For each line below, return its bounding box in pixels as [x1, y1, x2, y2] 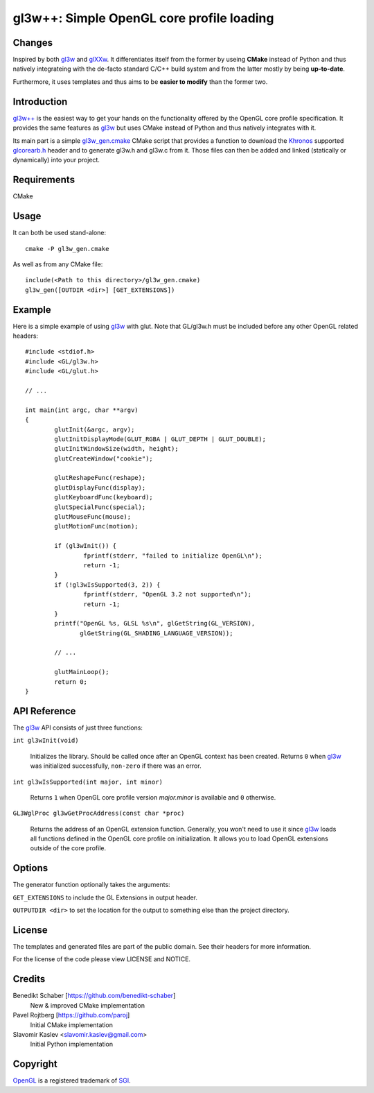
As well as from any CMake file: [12, 260, 103, 268]
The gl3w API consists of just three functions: [12, 723, 143, 732]
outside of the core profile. [30, 844, 107, 852]
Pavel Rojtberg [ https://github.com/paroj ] [12, 1011, 130, 1019]
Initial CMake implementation [30, 1020, 114, 1029]
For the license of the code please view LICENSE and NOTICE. [12, 955, 190, 963]
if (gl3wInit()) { [54, 542, 117, 550]
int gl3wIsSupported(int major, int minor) [12, 777, 163, 786]
